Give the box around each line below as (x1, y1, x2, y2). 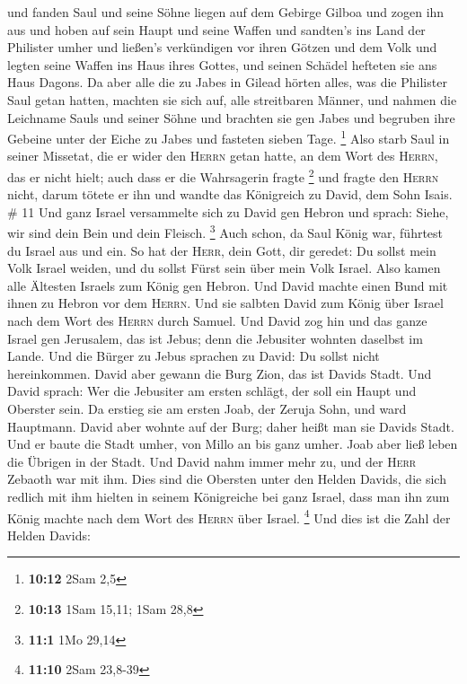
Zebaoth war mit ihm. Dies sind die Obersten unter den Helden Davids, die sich (7, 469, 446, 488)
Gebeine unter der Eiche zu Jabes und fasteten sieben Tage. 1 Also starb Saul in (7, 127, 450, 147)
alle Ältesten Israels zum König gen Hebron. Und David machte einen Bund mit (7, 276, 448, 294)
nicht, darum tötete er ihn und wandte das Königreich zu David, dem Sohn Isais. (7, 185, 453, 204)
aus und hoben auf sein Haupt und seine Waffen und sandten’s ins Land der (7, 20, 426, 39)
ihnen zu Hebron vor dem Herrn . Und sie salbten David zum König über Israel (7, 294, 444, 312)
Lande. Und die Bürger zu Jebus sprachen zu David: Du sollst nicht (7, 346, 380, 365)
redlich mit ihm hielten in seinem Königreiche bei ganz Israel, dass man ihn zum (7, 487, 450, 505)
